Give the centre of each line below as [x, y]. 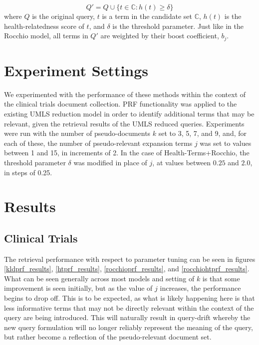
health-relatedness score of [44, 26]
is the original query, [64, 16]
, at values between [182, 162]
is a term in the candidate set [147, 16]
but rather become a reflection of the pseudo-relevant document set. [108, 337]
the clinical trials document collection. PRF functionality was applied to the [121, 104]
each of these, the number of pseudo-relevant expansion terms [98, 143]
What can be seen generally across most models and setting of [99, 278]
